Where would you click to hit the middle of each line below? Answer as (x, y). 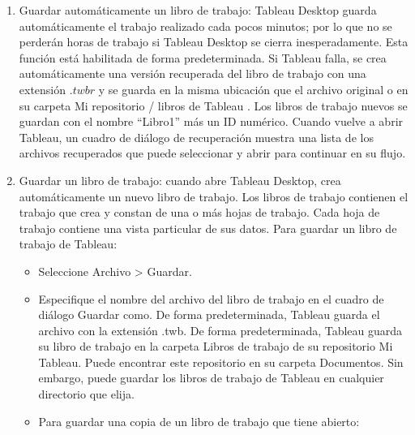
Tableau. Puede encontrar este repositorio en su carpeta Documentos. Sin (221, 362)
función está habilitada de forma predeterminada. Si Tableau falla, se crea (203, 57)
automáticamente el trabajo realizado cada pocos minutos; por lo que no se (205, 26)
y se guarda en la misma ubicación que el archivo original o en (253, 89)
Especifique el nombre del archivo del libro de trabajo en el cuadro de (211, 298)
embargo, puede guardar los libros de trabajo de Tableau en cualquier (211, 378)
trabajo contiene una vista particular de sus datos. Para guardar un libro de (208, 228)
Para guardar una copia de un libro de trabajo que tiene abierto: (199, 421)
